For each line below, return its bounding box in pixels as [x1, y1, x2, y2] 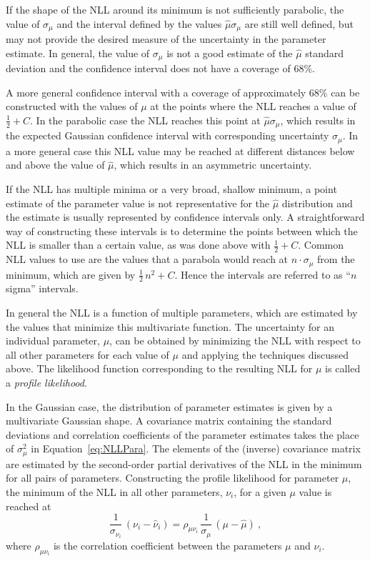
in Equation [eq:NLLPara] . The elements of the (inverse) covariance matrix [31, 441, 361, 456]
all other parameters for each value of [6, 347, 169, 362]
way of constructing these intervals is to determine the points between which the [6, 223, 358, 238]
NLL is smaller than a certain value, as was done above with [6, 237, 271, 252]
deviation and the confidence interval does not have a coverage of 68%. [6, 61, 315, 76]
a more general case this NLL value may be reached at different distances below [6, 143, 355, 158]
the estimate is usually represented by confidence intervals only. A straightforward [6, 209, 365, 224]
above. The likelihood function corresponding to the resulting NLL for [6, 361, 313, 376]
